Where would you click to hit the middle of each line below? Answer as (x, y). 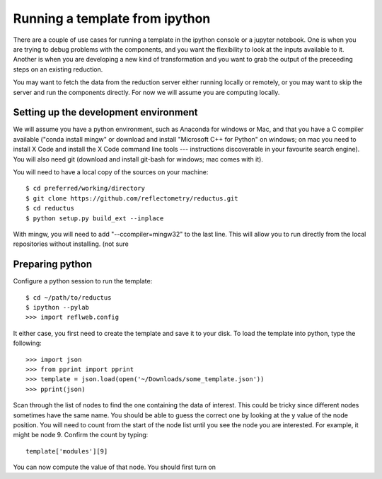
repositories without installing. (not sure (71, 244)
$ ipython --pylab (58, 307)
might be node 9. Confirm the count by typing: (81, 435)
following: (27, 343)
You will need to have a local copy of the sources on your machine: (111, 172)
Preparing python (53, 265)
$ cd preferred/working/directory (85, 188)
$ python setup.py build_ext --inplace (95, 218)
